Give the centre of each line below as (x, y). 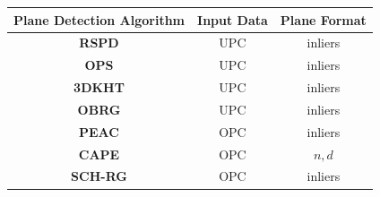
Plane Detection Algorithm (99, 19)
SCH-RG (99, 176)
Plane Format (323, 19)
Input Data (233, 19)
